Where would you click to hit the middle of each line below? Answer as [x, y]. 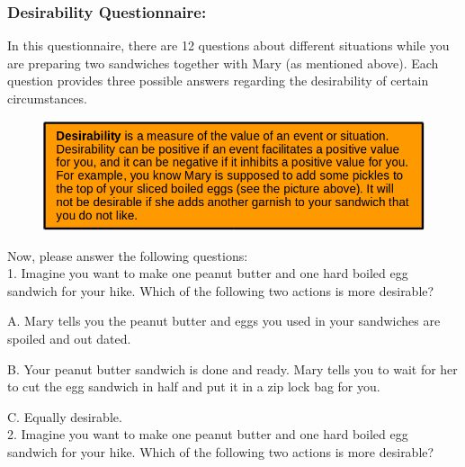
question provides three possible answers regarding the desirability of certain [218, 81]
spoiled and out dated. [69, 338]
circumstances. [47, 98]
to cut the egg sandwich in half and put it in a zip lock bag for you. [194, 386]
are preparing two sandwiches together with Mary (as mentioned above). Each [223, 63]
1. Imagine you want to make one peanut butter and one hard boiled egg [208, 273]
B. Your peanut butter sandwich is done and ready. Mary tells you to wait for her [232, 368]
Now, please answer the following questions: [128, 255]
